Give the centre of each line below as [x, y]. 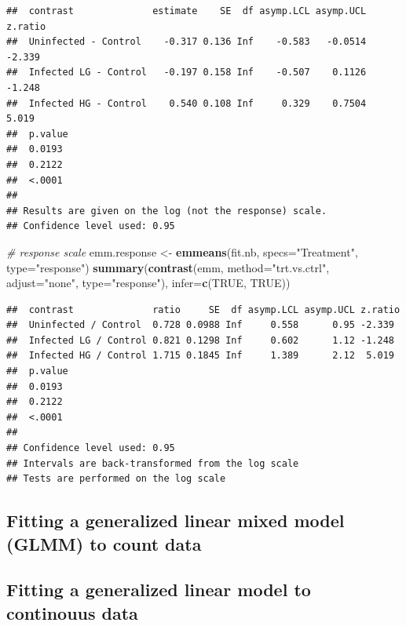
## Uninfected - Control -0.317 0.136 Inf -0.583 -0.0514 [187, 42]
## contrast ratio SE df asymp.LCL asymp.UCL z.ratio [203, 309]
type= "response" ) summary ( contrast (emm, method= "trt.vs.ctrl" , [168, 267]
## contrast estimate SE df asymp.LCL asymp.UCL [187, 11]
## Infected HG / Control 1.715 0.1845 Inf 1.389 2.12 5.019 [200, 356]
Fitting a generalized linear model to [159, 590]
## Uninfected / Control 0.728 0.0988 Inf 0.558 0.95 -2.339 [200, 325]
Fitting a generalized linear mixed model [176, 520]
